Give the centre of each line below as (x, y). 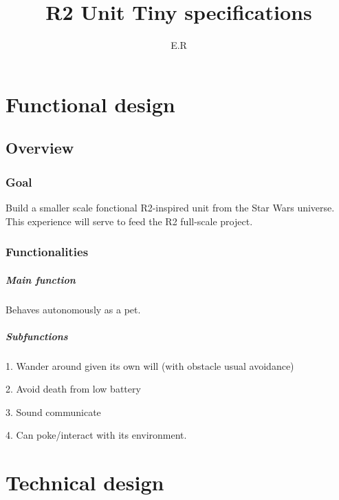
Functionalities (47, 252)
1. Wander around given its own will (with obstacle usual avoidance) (150, 365)
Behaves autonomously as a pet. (73, 309)
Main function (41, 279)
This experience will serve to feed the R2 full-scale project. (129, 221)
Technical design (85, 482)
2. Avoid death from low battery (73, 389)
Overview (40, 148)
